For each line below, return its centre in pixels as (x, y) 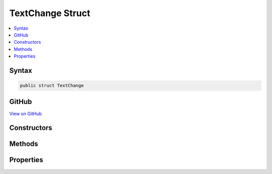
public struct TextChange (52, 86)
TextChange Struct (50, 13)
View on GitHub (26, 114)
